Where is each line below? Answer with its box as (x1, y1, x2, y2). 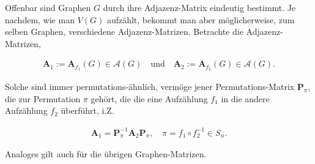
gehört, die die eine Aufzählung (91, 92, 208, 105)
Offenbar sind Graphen (5, 1, 91, 13)
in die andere (221, 92, 270, 105)
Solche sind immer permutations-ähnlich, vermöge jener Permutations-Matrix (5, 80, 295, 93)
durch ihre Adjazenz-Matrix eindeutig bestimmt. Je (103, 1, 296, 13)
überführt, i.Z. (61, 104, 114, 117)
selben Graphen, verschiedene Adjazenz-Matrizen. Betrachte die (5, 25, 243, 38)
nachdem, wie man (5, 13, 75, 26)
